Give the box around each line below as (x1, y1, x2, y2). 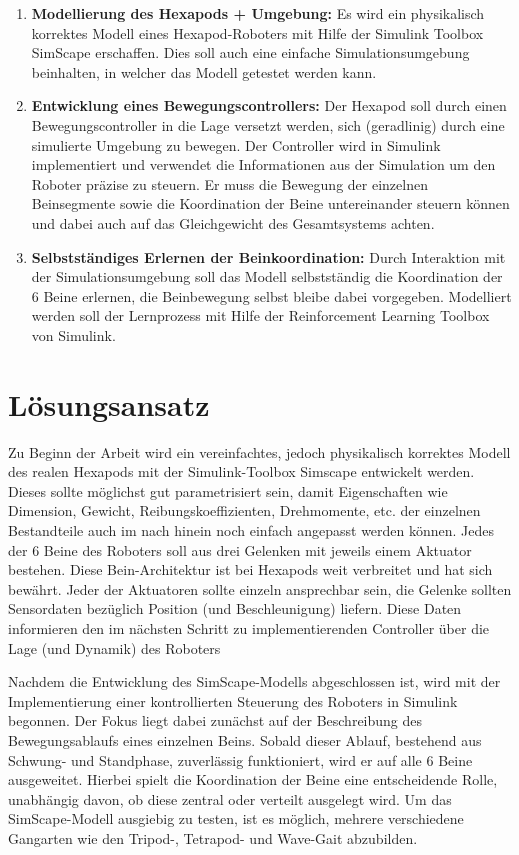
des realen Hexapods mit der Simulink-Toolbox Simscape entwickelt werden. (8, 461, 475, 482)
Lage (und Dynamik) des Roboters (8, 637, 221, 658)
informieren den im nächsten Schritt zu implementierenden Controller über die (8, 617, 490, 638)
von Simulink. (31, 324, 116, 345)
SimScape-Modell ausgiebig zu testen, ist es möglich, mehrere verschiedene (8, 808, 464, 829)
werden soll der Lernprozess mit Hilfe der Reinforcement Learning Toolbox (31, 305, 490, 326)
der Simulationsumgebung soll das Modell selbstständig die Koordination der (31, 266, 503, 287)
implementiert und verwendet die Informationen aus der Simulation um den (31, 154, 496, 175)
